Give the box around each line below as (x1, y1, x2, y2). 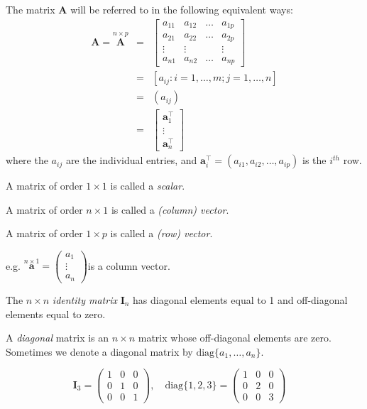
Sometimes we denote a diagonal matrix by (6, 344, 193, 359)
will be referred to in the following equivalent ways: (70, 2, 293, 16)
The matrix (6, 2, 55, 16)
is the (302, 153, 327, 168)
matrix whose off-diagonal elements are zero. (138, 330, 332, 345)
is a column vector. (87, 258, 170, 273)
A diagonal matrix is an (6, 330, 109, 345)
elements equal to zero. (6, 306, 106, 321)
